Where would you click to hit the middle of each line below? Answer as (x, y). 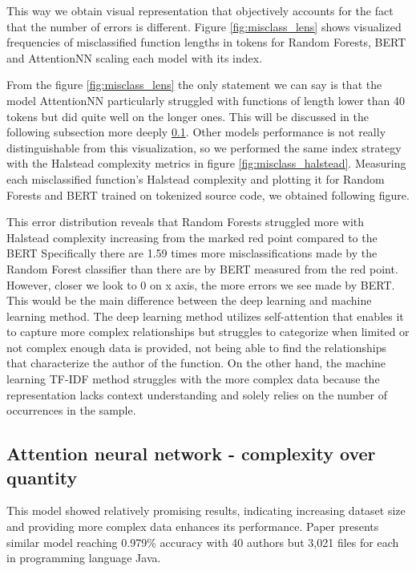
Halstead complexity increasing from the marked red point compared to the (192, 237)
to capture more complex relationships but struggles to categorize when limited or (208, 332)
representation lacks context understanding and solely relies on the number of (197, 394)
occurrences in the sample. (71, 410)
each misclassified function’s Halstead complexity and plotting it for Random (196, 178)
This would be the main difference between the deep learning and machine (189, 300)
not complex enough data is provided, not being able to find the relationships (197, 347)
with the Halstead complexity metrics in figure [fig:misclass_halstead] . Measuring (206, 163)
